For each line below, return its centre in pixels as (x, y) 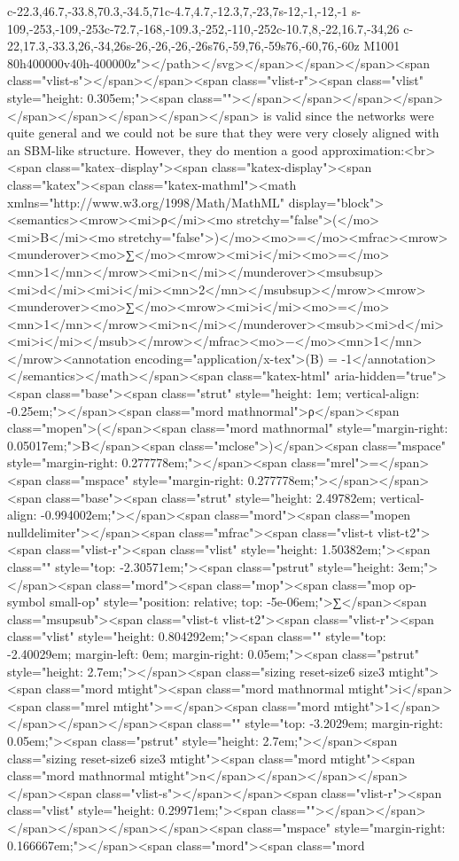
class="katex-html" (279, 376)
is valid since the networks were (349, 115)
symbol (27, 602)
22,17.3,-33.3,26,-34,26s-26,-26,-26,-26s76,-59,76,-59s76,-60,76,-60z (183, 46)
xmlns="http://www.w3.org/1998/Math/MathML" (146, 202)
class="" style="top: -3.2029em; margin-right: (320, 723)
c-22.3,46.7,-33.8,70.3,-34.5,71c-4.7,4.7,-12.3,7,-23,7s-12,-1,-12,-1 (178, 11)
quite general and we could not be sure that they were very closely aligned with (223, 133)
